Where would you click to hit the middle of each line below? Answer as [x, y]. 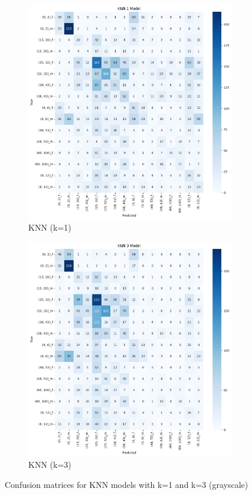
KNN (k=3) [50, 465]
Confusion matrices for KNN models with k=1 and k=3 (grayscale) [127, 484]
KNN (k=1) [50, 227]
